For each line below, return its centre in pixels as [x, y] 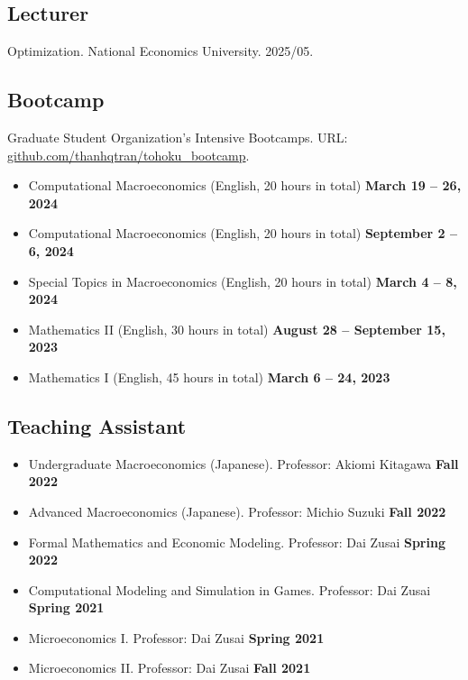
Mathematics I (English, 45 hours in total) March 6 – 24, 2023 [209, 377]
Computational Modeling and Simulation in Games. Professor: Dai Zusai [229, 589]
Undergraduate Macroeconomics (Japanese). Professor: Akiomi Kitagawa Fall [243, 463]
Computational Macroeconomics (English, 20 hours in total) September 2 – [243, 233]
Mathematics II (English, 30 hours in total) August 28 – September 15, [237, 329]
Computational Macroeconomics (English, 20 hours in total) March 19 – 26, [245, 185]
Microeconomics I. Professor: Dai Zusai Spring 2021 [176, 637]
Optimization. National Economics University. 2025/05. [161, 51]
